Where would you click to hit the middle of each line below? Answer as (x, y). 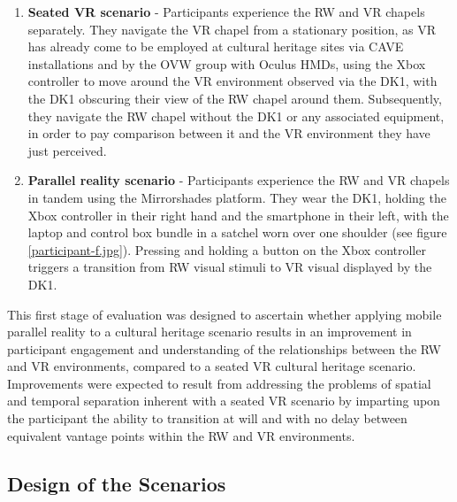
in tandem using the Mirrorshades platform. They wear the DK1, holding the (237, 197)
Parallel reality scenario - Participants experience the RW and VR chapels (239, 180)
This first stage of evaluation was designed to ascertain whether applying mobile (225, 314)
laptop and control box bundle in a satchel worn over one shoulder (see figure (237, 232)
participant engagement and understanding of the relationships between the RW (224, 348)
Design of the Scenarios (117, 483)
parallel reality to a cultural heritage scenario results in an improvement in (209, 332)
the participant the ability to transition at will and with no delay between (207, 418)
